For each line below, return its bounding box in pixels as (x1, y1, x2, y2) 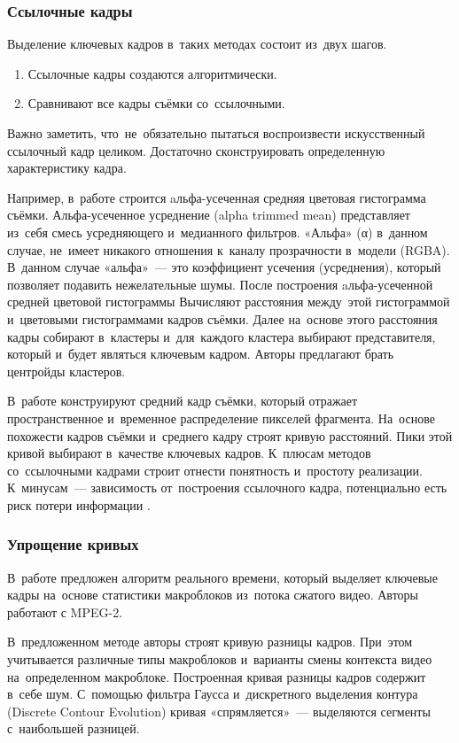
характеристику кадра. (7, 159, 127, 177)
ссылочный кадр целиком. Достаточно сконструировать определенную (7, 141, 385, 159)
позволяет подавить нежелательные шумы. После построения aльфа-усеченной (7, 275, 433, 293)
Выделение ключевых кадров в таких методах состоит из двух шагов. (7, 35, 387, 53)
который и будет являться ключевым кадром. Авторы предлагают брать (7, 344, 394, 363)
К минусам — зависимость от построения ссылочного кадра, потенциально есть (7, 478, 447, 497)
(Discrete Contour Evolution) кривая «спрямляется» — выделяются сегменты (7, 701, 431, 720)
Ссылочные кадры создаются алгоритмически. (27, 64, 277, 82)
